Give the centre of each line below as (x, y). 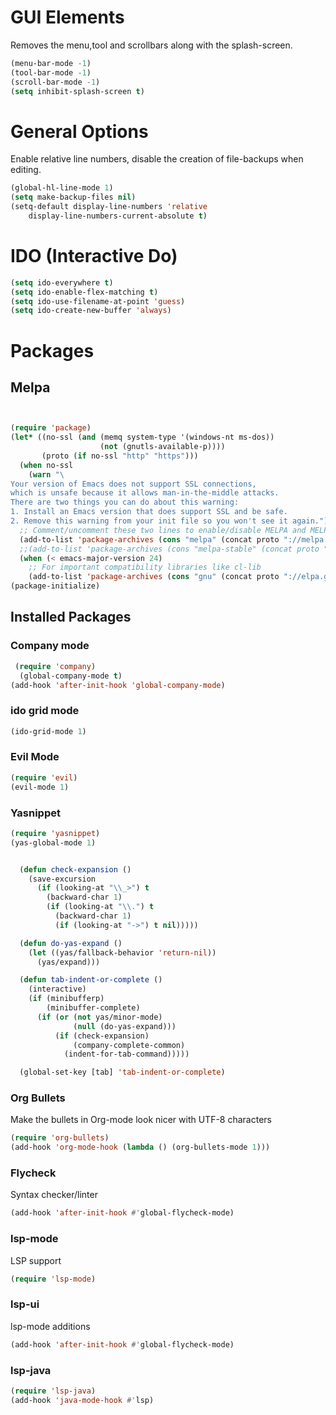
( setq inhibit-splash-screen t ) (77, 91)
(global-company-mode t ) (71, 676)
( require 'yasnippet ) (55, 833)
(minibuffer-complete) (93, 1008)
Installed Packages (71, 617)
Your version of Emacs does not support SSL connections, (133, 484)
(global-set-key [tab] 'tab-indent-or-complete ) (122, 1072)
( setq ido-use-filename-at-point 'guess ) (98, 301)
